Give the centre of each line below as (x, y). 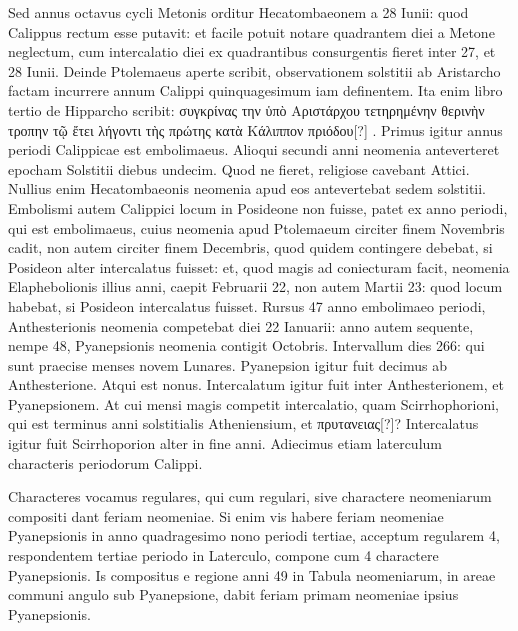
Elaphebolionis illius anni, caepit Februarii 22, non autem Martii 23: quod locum (255, 286)
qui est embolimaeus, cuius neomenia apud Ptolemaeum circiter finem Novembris (256, 227)
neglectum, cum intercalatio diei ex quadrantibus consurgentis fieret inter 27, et (252, 51)
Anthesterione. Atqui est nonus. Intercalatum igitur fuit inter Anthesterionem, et (256, 384)
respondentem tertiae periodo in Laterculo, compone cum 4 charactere (223, 555)
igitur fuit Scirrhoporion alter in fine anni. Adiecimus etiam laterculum (225, 443)
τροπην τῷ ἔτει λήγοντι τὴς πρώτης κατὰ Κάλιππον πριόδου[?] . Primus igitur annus (255, 129)
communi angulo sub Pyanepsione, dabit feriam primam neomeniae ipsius (233, 594)
